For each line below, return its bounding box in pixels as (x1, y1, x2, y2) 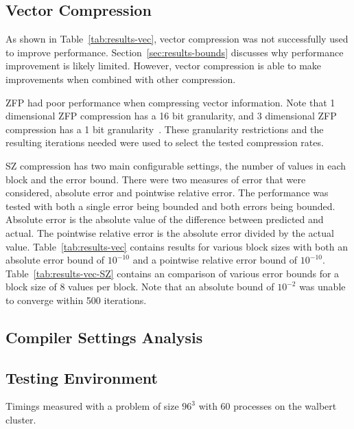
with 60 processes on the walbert (198, 399, 337, 413)
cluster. (5, 413, 36, 427)
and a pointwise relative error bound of (132, 253, 298, 267)
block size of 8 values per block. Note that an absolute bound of (5, 279, 274, 294)
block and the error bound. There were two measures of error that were (5, 172, 306, 186)
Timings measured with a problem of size (5, 399, 179, 413)
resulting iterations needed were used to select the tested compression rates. (5, 135, 324, 150)
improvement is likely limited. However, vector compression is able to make (5, 58, 322, 73)
